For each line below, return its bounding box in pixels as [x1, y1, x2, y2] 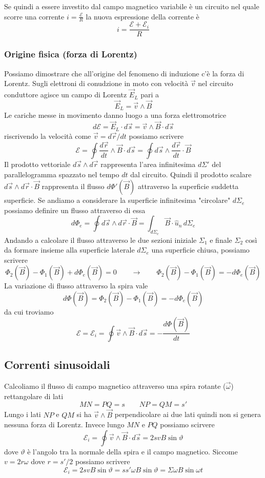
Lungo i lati [4, 409, 41, 420]
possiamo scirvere [160, 419, 215, 430]
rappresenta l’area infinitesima [100, 158, 196, 169]
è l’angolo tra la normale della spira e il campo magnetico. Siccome [27, 446, 238, 456]
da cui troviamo [4, 306, 54, 317]
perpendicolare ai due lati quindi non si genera [114, 409, 261, 420]
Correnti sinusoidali [4, 357, 110, 372]
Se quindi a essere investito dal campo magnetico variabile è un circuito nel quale [4, 1, 259, 11]
